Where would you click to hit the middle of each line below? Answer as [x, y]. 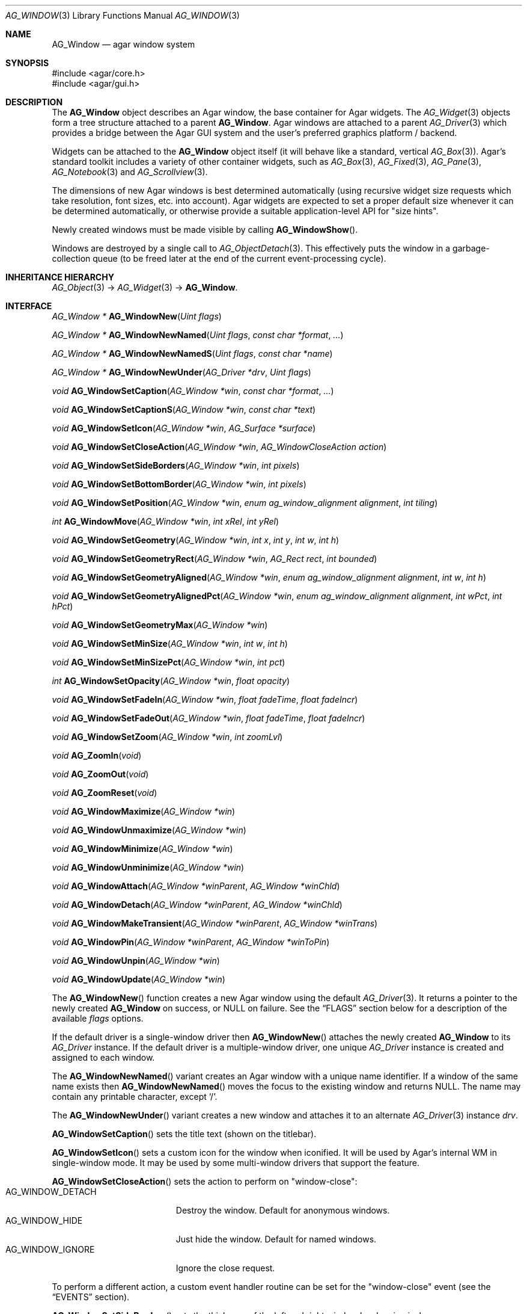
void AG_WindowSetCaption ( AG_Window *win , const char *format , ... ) [193, 391]
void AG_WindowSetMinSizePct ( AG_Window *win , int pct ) [169, 662]
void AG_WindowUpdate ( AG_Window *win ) [139, 979]
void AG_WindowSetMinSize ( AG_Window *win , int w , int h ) [170, 643]
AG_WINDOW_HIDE [44, 1220]
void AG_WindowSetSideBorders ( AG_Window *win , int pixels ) [176, 465]
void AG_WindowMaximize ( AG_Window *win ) [144, 811]
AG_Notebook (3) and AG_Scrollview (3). [130, 172]
